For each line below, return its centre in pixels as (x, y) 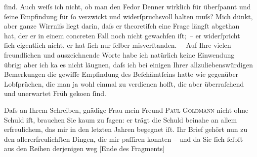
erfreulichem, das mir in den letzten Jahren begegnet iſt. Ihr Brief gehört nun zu (126, 129)
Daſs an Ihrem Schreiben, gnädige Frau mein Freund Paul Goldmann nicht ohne (126, 110)
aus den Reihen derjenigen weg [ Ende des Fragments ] (84, 148)
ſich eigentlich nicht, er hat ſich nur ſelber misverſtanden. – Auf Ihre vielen (118, 45)
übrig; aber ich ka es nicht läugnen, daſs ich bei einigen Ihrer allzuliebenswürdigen (128, 64)
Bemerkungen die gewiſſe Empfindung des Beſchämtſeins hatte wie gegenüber (121, 74)
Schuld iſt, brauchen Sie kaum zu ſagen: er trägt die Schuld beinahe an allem (121, 119)
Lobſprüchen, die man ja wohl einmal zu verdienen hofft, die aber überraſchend (124, 83)
